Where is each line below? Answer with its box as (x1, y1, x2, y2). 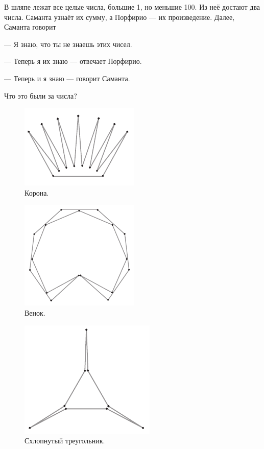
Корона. (25, 187, 49, 198)
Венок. (25, 307, 45, 318)
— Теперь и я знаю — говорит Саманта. (4, 73, 130, 83)
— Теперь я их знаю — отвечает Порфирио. (4, 56, 142, 66)
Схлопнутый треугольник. (25, 435, 105, 446)
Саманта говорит (4, 21, 56, 32)
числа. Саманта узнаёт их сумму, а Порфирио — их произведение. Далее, (4, 11, 235, 22)
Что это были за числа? (4, 90, 77, 101)
